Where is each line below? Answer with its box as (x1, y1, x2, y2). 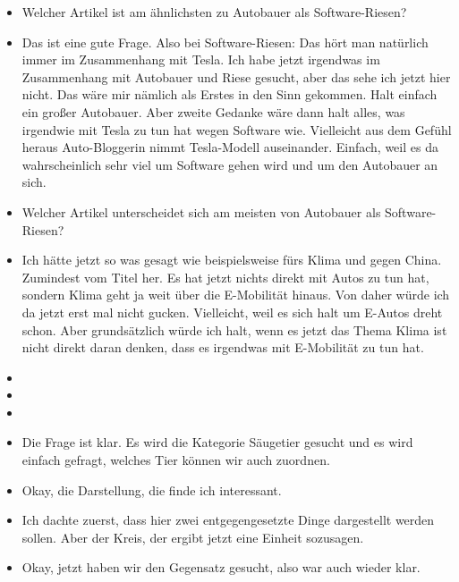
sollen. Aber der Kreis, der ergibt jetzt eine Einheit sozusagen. (21, 527, 364, 546)
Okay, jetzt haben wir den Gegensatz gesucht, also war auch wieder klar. (21, 558, 421, 577)
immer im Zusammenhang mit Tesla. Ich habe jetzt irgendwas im (21, 50, 380, 69)
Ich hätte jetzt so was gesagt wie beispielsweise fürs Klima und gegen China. (21, 250, 442, 269)
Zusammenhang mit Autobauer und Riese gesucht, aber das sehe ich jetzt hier (21, 67, 451, 86)
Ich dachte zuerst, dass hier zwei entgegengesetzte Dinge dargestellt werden (21, 510, 435, 529)
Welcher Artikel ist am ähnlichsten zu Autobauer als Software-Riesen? (21, 3, 407, 21)
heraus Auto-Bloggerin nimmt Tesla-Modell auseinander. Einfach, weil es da (21, 138, 438, 156)
